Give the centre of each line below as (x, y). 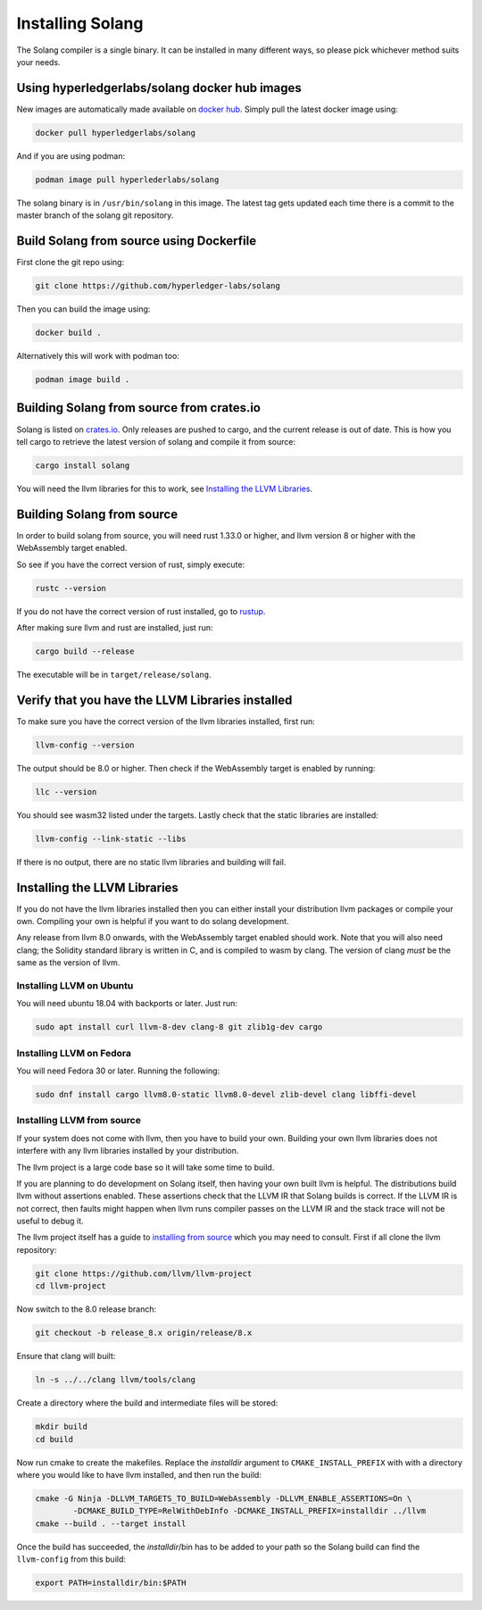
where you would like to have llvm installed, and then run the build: (139, 1474)
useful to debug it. (50, 1221)
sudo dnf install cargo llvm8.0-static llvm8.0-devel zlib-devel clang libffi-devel (226, 1094)
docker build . (68, 333)
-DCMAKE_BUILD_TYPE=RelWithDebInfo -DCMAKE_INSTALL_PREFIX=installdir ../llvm (249, 1511)
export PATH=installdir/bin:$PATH (111, 1583)
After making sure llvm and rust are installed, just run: (115, 627)
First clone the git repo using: (71, 263)
